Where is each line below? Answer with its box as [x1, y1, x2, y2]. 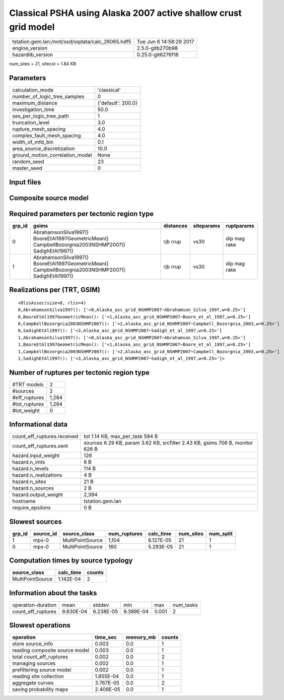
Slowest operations [9, 621, 71, 630]
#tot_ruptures [12, 400, 44, 407]
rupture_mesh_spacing [12, 126, 66, 132]
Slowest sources [9, 517, 62, 526]
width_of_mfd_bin [12, 139, 54, 146]
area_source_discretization [12, 145, 75, 152]
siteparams [193, 222, 220, 229]
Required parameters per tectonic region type [9, 209, 154, 218]
